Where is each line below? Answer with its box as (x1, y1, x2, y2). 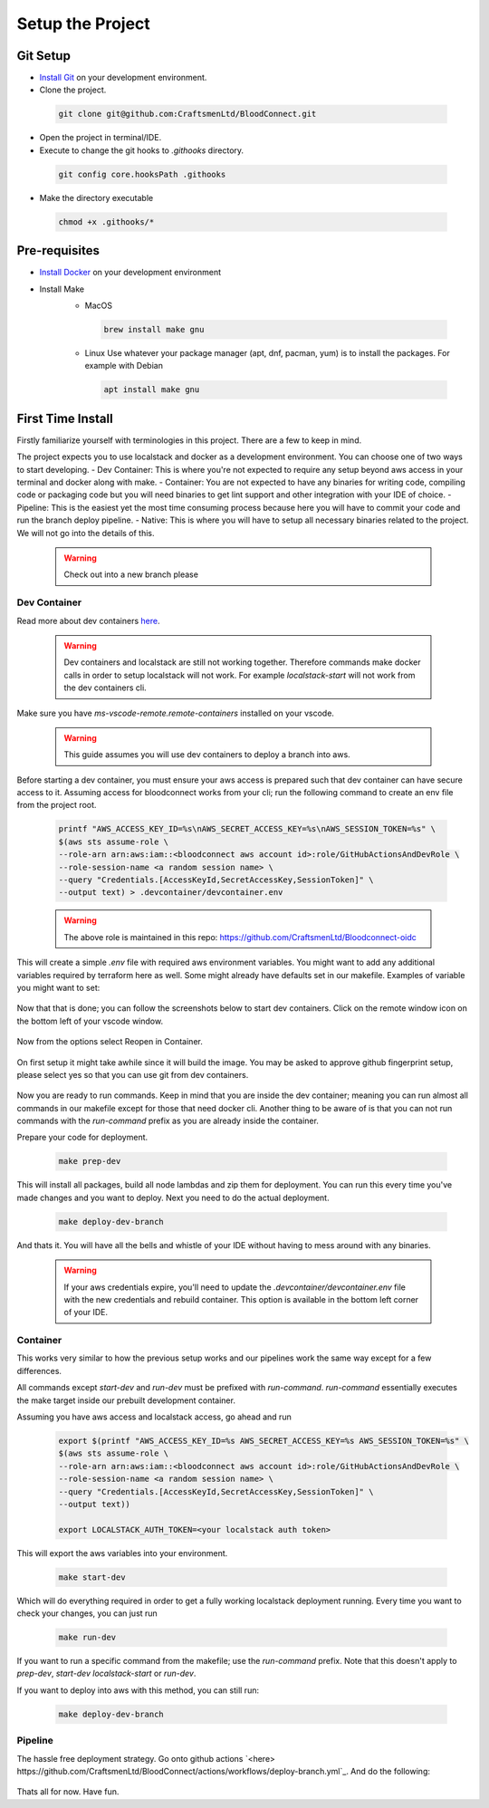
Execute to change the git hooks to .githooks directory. (39, 145, 244, 156)
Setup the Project (16, 14, 151, 34)
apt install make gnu (103, 385, 200, 395)
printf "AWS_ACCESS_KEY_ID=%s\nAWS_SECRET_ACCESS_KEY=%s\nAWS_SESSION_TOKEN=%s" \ (58, 824, 436, 834)
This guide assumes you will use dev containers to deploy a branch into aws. (63, 749, 350, 760)
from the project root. (16, 800, 97, 811)
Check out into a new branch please (63, 569, 199, 580)
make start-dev (58, 1572, 126, 1582)
